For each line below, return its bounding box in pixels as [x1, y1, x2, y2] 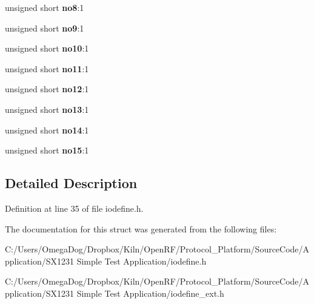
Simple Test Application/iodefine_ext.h [76, 286, 224, 299]
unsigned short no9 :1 [5, 21, 84, 34]
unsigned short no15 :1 [5, 144, 89, 157]
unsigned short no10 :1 [5, 42, 89, 55]
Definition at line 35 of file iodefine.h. [5, 201, 144, 214]
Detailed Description [5, 174, 138, 192]
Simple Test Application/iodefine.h [76, 254, 207, 267]
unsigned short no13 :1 [5, 103, 89, 115]
